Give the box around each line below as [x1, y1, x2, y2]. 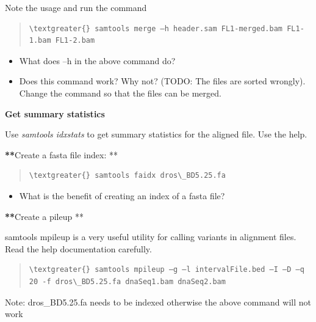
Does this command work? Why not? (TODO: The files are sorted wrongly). [19, 75, 306, 87]
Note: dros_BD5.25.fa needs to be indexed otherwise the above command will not [5, 295, 311, 308]
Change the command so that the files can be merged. [19, 86, 221, 99]
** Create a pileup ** [5, 210, 84, 222]
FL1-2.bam [55, 36, 95, 45]
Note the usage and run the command [5, 1, 147, 13]
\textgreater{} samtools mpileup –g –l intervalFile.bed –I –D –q [29, 265, 304, 274]
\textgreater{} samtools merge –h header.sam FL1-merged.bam [29, 24, 283, 33]
